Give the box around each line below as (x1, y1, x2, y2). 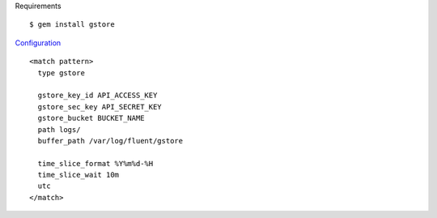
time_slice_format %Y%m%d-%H (37, 159, 154, 168)
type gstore (37, 68, 85, 77)
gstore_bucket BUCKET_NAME (37, 113, 145, 123)
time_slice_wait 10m (37, 170, 120, 180)
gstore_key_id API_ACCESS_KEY (37, 91, 158, 100)
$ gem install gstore (29, 20, 115, 29)
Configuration (15, 37, 62, 48)
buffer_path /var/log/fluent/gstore (37, 136, 184, 145)
